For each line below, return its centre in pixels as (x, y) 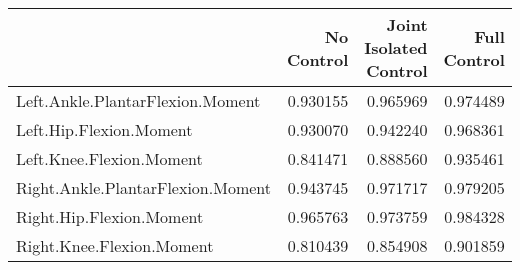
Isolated (396, 47)
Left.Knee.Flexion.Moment (109, 158)
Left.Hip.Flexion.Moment (104, 129)
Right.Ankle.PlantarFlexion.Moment (143, 187)
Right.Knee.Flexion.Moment (115, 245)
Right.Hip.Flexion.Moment (110, 216)
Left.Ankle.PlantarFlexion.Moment (138, 100)
